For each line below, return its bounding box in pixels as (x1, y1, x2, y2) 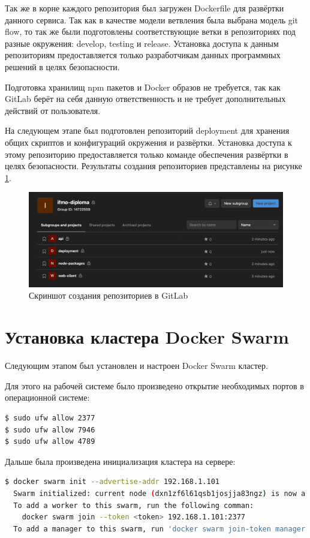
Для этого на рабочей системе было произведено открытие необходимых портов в (5, 379, 304, 392)
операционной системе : (5, 391, 90, 404)
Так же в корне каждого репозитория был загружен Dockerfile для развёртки (5, 2, 284, 14)
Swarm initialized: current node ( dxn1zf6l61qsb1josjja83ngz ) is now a (13, 489, 306, 498)
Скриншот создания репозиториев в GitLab (29, 289, 188, 302)
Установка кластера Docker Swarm (5, 324, 289, 349)
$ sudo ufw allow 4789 (5, 437, 95, 446)
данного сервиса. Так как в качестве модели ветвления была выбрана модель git (5, 13, 299, 26)
